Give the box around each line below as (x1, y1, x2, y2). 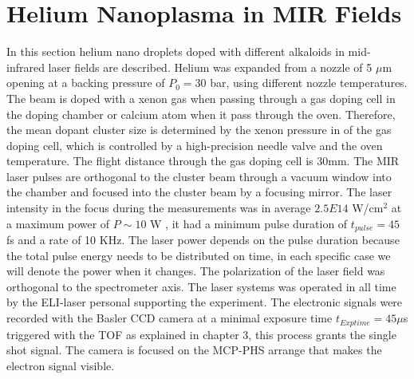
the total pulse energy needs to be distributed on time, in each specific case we (6, 247, 391, 263)
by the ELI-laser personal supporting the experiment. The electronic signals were (6, 294, 403, 310)
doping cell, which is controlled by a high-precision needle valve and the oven (6, 136, 383, 153)
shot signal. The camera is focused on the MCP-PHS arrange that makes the (6, 341, 382, 358)
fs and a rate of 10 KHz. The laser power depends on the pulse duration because (6, 231, 400, 248)
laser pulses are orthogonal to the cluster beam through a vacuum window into (6, 168, 392, 184)
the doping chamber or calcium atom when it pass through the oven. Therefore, (6, 105, 396, 122)
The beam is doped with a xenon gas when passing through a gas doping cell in (6, 89, 396, 106)
